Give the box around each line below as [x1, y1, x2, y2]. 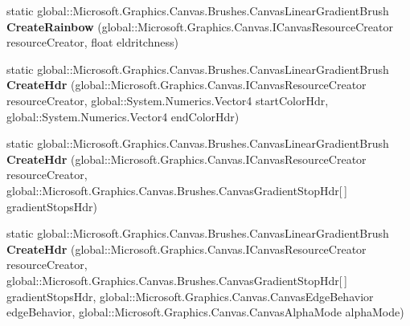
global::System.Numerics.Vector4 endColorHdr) [6, 108, 240, 124]
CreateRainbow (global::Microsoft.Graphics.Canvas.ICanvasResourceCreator [6, 18, 393, 35]
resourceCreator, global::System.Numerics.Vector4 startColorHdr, [6, 92, 329, 108]
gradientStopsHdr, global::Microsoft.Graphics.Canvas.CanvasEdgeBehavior [6, 287, 374, 304]
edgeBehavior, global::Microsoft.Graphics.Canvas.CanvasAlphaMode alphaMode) [6, 304, 404, 320]
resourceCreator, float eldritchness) [6, 34, 178, 51]
